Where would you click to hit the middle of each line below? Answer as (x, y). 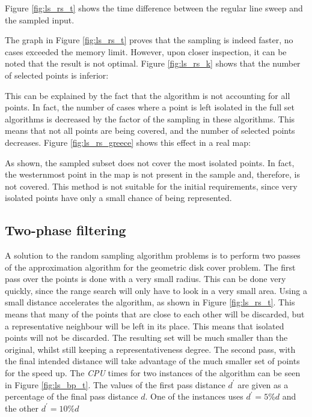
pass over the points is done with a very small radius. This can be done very (145, 279)
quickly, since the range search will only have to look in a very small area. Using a (156, 290)
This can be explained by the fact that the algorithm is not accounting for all (148, 95)
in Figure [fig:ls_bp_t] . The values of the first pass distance (115, 384)
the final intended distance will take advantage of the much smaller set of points (152, 361)
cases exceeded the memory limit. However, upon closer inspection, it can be (146, 51)
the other (22, 408)
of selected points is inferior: (57, 75)
